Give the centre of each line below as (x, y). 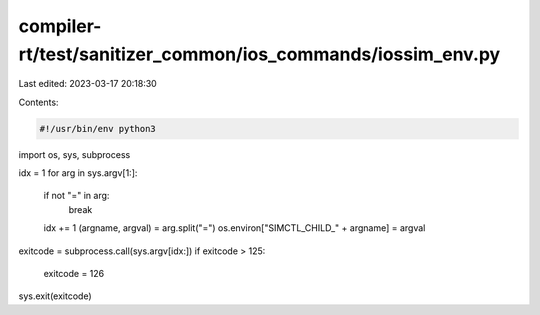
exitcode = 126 (74, 274)
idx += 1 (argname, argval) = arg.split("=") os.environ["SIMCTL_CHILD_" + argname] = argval (234, 228)
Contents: (38, 102)
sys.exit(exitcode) (55, 296)
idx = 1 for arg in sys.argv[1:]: (78, 173)
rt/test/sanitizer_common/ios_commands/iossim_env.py (259, 54)
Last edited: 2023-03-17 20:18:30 (87, 84)
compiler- (60, 26)
